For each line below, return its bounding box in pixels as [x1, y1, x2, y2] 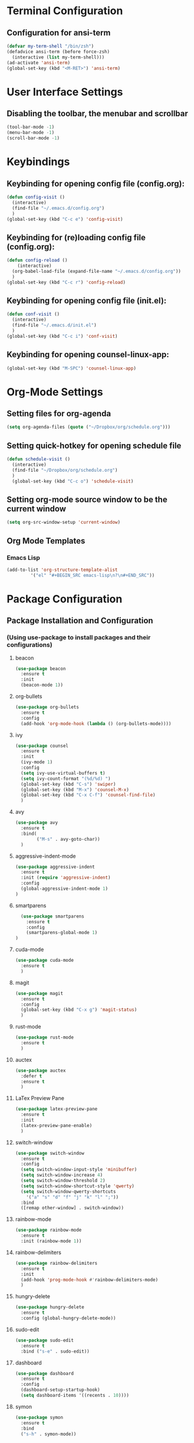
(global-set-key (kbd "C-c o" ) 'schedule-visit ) [12, 478, 134, 484]
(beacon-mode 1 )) [21, 682, 64, 688]
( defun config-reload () [6, 257, 68, 263]
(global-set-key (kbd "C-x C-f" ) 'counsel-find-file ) [21, 792, 156, 798]
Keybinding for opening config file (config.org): [6, 178, 185, 188]
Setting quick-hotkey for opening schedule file [6, 440, 182, 450]
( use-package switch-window [15, 1150, 84, 1156]
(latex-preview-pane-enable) [21, 1122, 93, 1128]
